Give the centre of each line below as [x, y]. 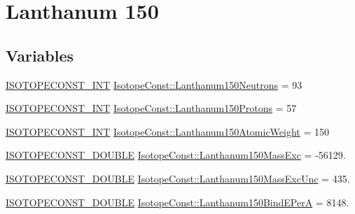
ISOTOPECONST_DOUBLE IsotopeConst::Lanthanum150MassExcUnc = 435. [178, 178]
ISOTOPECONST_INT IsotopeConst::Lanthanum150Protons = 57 [151, 108]
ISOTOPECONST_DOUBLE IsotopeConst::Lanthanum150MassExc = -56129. [176, 155]
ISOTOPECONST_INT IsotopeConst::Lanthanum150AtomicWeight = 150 [168, 131]
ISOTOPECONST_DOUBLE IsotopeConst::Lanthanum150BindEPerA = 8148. [177, 202]
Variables [40, 55]
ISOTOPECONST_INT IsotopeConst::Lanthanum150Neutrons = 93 [154, 84]
